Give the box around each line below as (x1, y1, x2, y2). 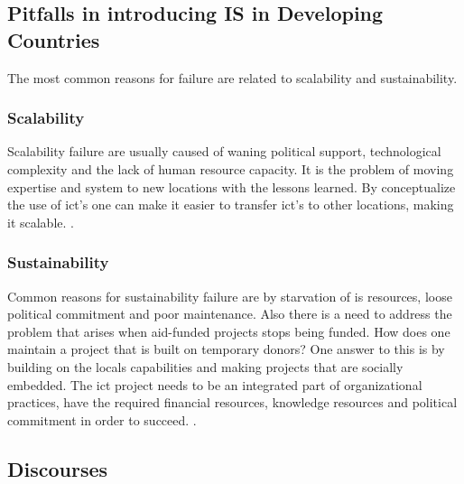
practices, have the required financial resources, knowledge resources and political (7, 393, 458, 412)
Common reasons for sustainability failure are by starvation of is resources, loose (7, 286, 452, 305)
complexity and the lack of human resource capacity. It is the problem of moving (7, 160, 454, 178)
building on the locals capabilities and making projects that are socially (7, 357, 404, 376)
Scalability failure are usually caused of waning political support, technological (7, 142, 441, 161)
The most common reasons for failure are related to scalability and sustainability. (7, 68, 458, 87)
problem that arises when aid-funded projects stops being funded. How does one (7, 321, 450, 340)
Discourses (7, 454, 108, 482)
